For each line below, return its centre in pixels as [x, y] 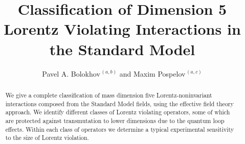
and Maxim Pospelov [152, 73]
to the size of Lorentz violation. [47, 138]
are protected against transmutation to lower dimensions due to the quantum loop [115, 120]
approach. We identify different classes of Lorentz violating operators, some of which [118, 112]
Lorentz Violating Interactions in [122, 29]
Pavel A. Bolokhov [71, 73]
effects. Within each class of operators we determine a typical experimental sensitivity [120, 129]
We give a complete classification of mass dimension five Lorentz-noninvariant [109, 95]
